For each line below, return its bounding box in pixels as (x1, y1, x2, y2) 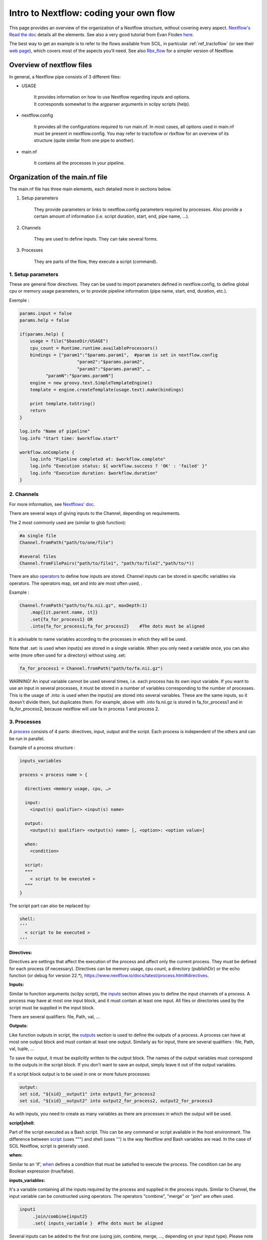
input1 (19, 1207, 36, 1212)
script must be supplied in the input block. (9, 1004, 95, 1010)
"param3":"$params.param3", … (77, 366, 150, 372)
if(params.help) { (19, 331, 64, 337)
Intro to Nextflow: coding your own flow (9, 7, 176, 18)
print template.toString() (30, 401, 96, 406)
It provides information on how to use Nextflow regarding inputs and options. (34, 94, 190, 100)
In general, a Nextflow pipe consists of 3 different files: (9, 73, 121, 79)
